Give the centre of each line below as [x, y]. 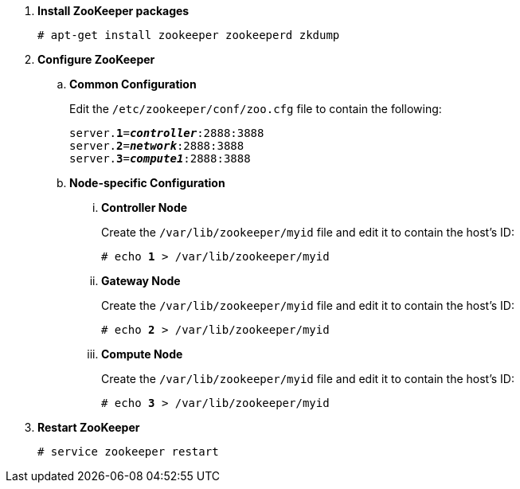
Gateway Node [141, 281]
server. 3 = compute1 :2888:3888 [160, 158]
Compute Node [142, 354]
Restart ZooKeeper [89, 427]
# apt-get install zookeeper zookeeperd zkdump [189, 35]
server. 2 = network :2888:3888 [157, 146]
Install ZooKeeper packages [113, 11]
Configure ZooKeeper [96, 59]
